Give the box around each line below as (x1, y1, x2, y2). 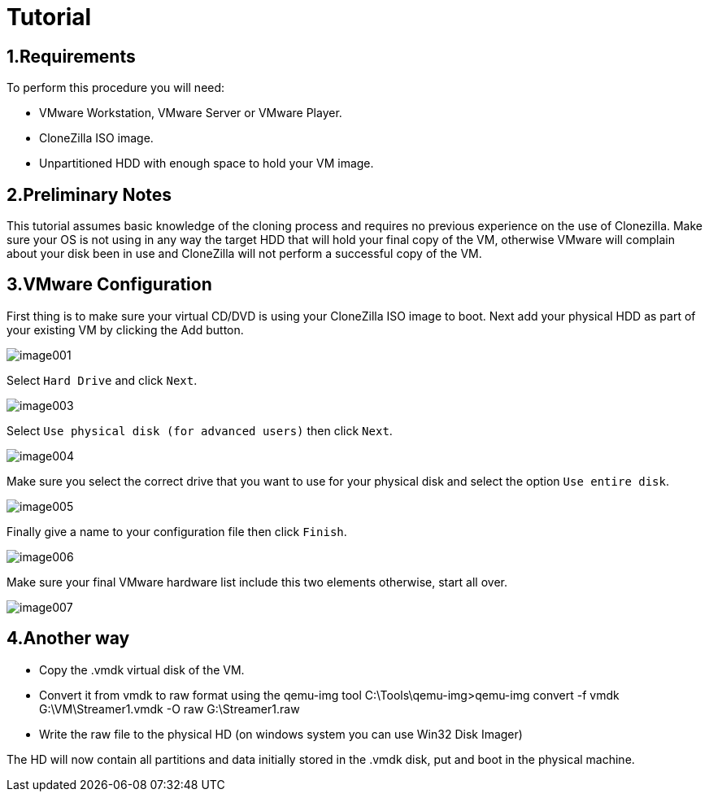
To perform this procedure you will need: (7, 81, 225, 95)
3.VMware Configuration (7, 274, 212, 295)
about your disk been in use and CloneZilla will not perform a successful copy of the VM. (7, 246, 482, 261)
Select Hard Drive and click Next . (7, 373, 198, 387)
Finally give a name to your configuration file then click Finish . (7, 524, 347, 539)
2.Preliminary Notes (7, 184, 172, 205)
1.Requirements (7, 46, 136, 67)
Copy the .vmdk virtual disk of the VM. (39, 662, 245, 677)
